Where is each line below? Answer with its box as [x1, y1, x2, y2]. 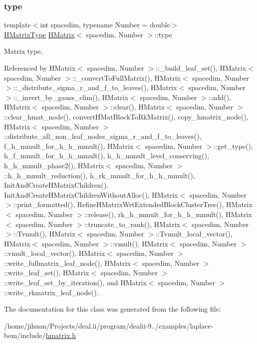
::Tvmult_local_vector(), [155, 229, 233, 239]
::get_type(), [214, 140, 253, 151]
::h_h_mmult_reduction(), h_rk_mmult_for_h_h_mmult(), [4, 170, 195, 180]
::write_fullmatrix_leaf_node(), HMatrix [4, 257, 131, 268]
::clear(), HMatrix [110, 102, 165, 112]
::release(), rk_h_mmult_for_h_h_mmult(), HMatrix [84, 209, 252, 219]
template [4, 19, 31, 30]
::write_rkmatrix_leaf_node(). [4, 287, 99, 297]
